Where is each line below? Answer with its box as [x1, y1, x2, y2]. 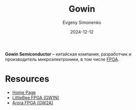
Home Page [12, 89, 36, 95]
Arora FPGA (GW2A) [12, 100, 54, 106]
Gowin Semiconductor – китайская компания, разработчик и [5, 51, 132, 57]
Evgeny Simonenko [62, 19, 101, 25]
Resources [5, 73, 50, 85]
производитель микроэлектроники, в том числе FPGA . [5, 56, 119, 62]
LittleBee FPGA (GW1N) [12, 94, 59, 100]
